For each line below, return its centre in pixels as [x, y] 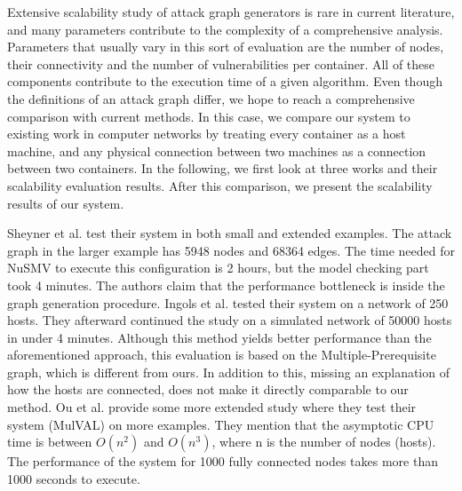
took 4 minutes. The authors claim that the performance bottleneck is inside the [226, 285]
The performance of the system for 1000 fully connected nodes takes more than [223, 461]
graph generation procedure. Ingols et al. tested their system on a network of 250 [228, 302]
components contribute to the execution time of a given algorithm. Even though [225, 81]
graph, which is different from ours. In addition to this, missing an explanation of [228, 372]
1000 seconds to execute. [74, 478]
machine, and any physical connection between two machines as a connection [217, 150]
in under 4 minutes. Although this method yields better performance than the [219, 337]
